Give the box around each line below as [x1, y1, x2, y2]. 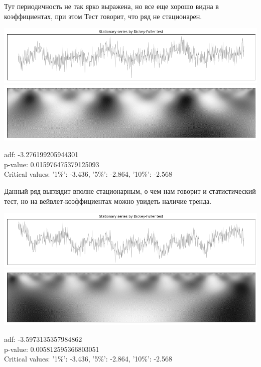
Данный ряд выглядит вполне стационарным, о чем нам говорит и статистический [4, 185, 256, 196]
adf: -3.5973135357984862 [4, 334, 82, 344]
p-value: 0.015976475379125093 [4, 159, 99, 169]
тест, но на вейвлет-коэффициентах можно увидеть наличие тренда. [4, 195, 212, 206]
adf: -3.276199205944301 [4, 149, 79, 160]
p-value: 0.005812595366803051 [4, 343, 99, 354]
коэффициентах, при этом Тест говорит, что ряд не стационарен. [4, 11, 202, 21]
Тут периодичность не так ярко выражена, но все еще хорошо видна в [4, 1, 219, 11]
